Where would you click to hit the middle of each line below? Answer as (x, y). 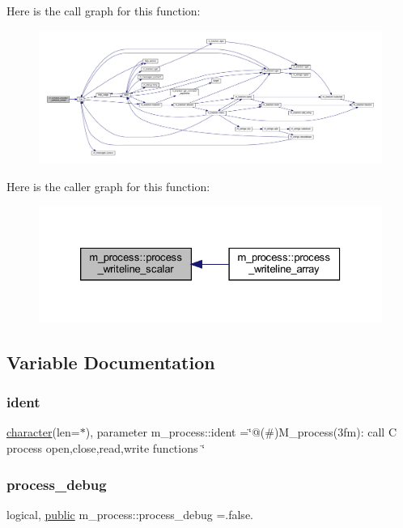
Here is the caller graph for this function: (108, 186)
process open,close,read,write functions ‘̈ (106, 448)
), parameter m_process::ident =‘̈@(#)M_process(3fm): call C (241, 432)
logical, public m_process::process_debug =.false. (130, 514)
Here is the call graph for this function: (104, 11)
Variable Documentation (111, 362)
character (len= (43, 432)
